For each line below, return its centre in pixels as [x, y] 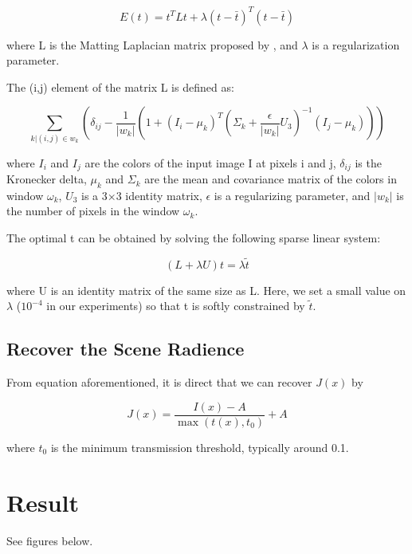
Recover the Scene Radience [126, 349]
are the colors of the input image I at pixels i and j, [210, 162]
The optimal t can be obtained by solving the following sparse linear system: [194, 238]
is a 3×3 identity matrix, [142, 195]
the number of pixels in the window [93, 211]
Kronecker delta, [47, 179]
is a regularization [356, 44]
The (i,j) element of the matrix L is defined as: [120, 86]
